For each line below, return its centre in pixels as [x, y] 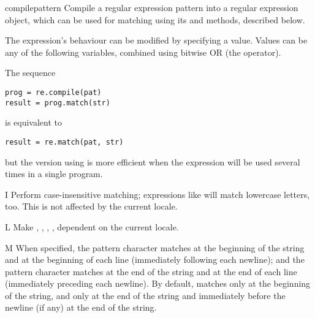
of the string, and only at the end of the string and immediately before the [145, 295]
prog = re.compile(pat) [53, 92]
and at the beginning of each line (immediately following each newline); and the [155, 259]
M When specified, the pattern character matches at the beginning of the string [155, 247]
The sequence [30, 73]
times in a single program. [54, 174]
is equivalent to [34, 122]
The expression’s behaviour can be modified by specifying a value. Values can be [156, 40]
